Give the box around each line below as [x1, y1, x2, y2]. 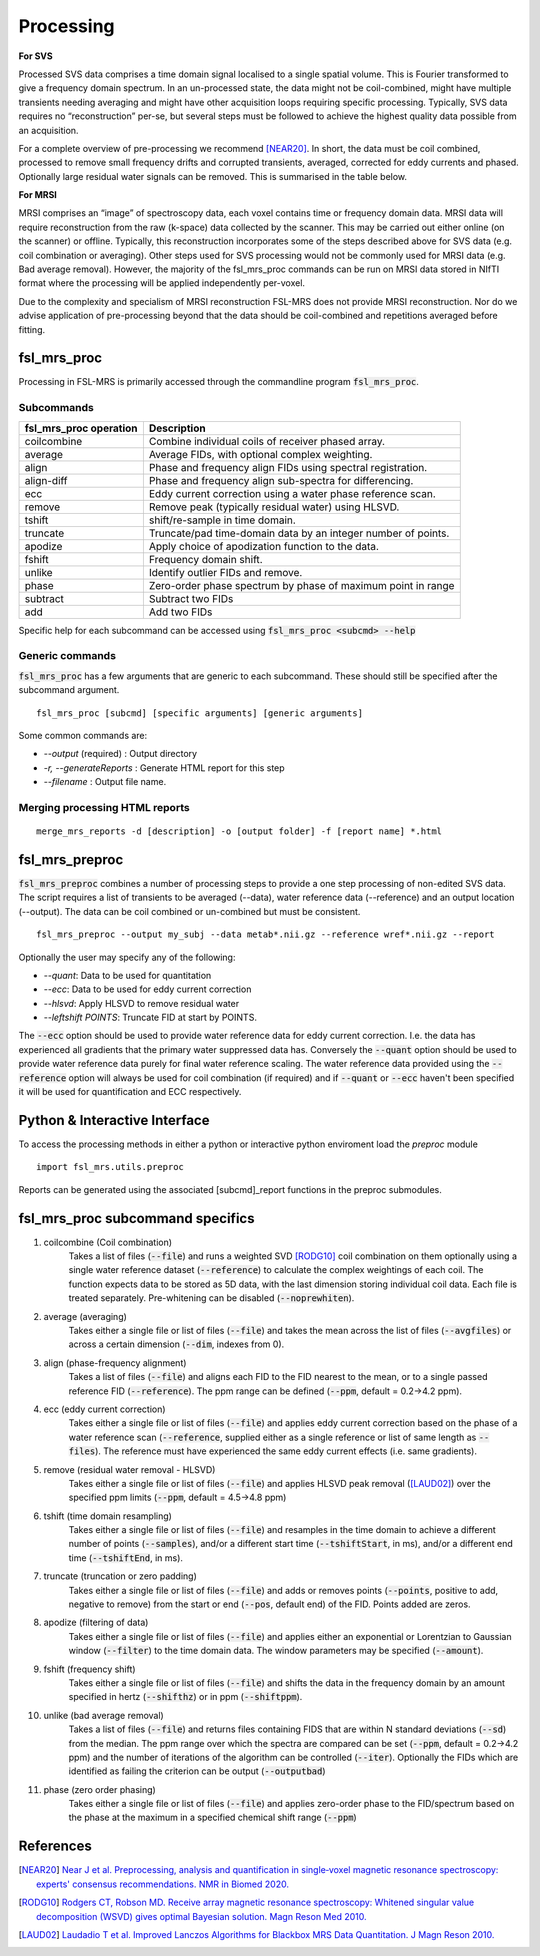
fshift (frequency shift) [43, 1663, 136, 1675]
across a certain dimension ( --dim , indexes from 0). [68, 1338, 285, 1350]
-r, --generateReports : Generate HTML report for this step [43, 761, 285, 774]
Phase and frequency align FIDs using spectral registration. [148, 460, 428, 474]
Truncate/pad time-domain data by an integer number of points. [148, 526, 450, 540]
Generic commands [18, 649, 117, 663]
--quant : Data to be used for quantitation [43, 969, 212, 981]
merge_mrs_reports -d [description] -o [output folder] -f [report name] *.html [36, 826, 443, 837]
